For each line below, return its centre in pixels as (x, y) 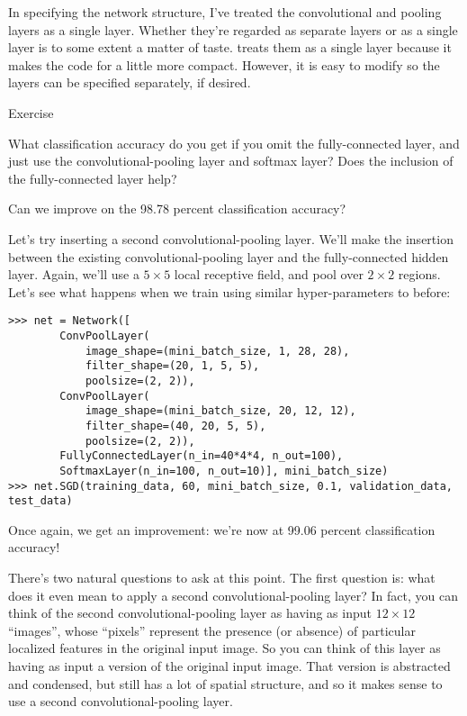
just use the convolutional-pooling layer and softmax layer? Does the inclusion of (231, 161)
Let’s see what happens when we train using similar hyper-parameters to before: (229, 291)
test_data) (40, 501)
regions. (419, 274)
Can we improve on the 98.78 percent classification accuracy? (177, 208)
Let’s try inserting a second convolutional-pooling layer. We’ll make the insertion (231, 238)
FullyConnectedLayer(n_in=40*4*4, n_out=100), (202, 456)
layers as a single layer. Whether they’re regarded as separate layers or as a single (233, 29)
